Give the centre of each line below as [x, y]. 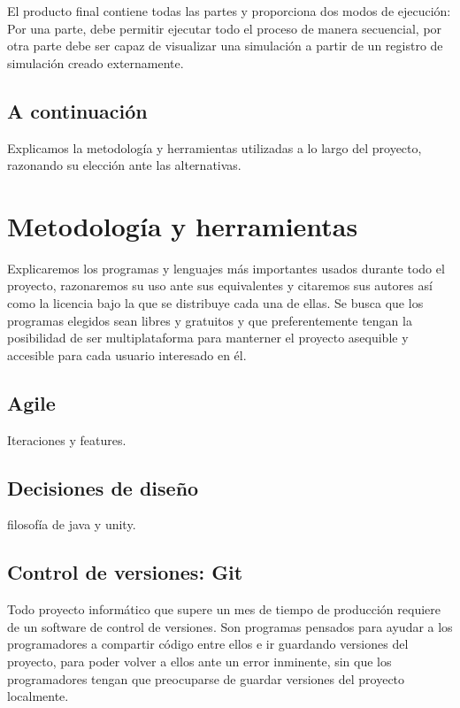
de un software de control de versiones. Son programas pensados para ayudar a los [230, 626]
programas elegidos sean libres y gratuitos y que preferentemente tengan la [210, 320]
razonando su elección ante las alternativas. [124, 165]
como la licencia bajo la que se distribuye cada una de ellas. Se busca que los [215, 303]
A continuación [77, 110]
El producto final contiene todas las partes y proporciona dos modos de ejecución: [229, 11]
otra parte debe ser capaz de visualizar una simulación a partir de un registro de [225, 46]
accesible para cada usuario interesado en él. [127, 354]
